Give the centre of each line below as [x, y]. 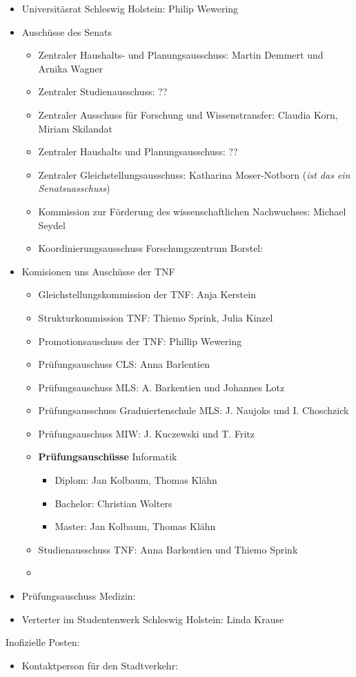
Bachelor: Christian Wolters [113, 503]
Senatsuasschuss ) [74, 188]
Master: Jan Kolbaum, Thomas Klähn [135, 526]
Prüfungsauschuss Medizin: [79, 596]
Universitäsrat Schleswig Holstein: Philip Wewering [130, 8]
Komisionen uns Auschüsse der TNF [98, 271]
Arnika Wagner [71, 68]
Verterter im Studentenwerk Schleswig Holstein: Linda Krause [153, 619]
